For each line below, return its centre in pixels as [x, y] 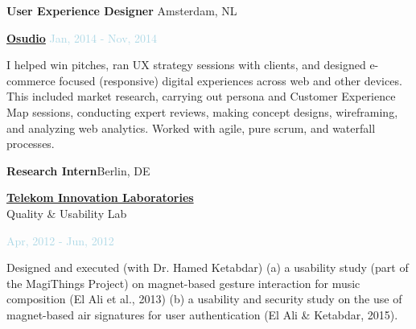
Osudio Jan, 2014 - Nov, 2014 [82, 37]
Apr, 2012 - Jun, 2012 [60, 240]
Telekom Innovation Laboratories [100, 197]
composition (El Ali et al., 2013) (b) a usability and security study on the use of [204, 299]
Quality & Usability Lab [67, 213]
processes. [31, 144]
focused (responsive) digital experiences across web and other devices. [231, 80]
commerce [31, 80]
